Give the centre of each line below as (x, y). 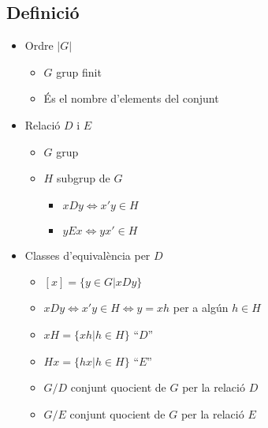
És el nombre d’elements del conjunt (131, 98)
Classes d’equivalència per (87, 255)
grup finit (79, 71)
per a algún (201, 308)
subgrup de (83, 178)
